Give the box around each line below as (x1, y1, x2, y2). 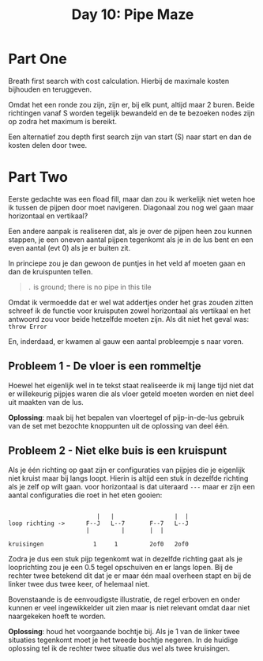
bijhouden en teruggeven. (8, 85, 92, 94)
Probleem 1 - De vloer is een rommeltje (8, 360, 201, 373)
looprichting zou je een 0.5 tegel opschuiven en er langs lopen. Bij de (8, 562, 233, 572)
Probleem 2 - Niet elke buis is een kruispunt (8, 444, 227, 458)
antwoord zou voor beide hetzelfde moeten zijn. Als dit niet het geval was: (8, 314, 250, 323)
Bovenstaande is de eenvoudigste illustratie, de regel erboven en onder (8, 595, 241, 604)
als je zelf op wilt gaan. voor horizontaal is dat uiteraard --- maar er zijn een (8, 482, 255, 491)
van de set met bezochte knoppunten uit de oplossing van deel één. (8, 421, 229, 430)
